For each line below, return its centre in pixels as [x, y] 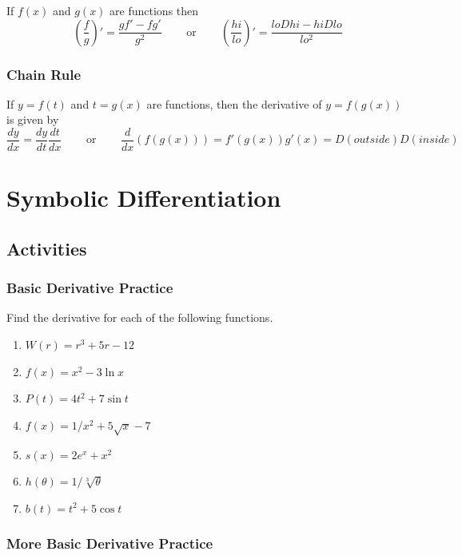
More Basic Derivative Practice [110, 543]
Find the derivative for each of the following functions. [140, 317]
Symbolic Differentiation [144, 198]
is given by [33, 119]
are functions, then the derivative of [234, 103]
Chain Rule [44, 74]
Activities [47, 248]
